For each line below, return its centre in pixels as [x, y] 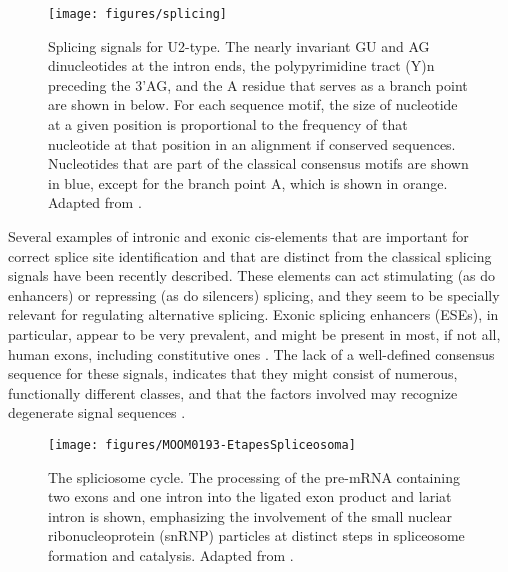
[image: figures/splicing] [137, 14]
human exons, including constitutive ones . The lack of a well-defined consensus [251, 353]
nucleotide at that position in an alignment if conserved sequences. [252, 143]
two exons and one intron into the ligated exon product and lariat [250, 496]
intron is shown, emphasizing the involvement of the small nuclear [250, 515]
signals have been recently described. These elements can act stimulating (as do [252, 275]
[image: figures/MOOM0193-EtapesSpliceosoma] [202, 444]
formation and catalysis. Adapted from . [171, 554]
